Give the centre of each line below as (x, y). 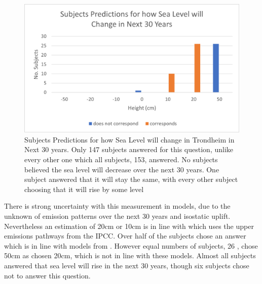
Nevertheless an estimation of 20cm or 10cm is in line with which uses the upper (129, 226)
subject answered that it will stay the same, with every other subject (131, 179)
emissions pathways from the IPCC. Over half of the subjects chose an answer (125, 236)
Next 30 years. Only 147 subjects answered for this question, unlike (129, 149)
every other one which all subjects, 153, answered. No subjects (121, 159)
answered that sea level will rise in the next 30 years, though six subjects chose (127, 265)
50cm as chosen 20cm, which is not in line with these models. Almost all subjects (130, 255)
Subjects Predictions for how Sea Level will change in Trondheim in (129, 139)
